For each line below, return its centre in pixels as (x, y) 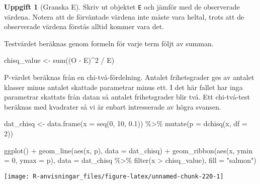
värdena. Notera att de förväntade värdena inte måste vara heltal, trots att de (124, 16)
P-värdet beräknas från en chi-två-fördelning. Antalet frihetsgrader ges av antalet (129, 77)
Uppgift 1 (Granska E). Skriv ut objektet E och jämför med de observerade (122, 7)
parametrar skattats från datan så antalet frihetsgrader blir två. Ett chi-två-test (127, 97)
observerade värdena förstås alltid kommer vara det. (84, 26)
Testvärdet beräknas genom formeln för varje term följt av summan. (109, 43)
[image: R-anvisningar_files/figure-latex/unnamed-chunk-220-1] (114, 176)
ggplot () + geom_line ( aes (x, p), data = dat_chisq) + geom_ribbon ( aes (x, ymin (128, 150)
